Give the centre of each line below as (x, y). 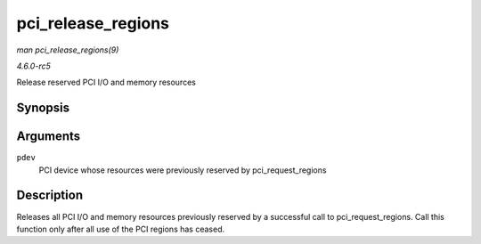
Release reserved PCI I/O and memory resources (106, 82)
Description (50, 195)
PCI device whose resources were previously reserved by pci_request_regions (183, 170)
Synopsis (43, 108)
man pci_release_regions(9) (68, 50)
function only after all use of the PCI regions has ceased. (121, 229)
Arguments (49, 137)
